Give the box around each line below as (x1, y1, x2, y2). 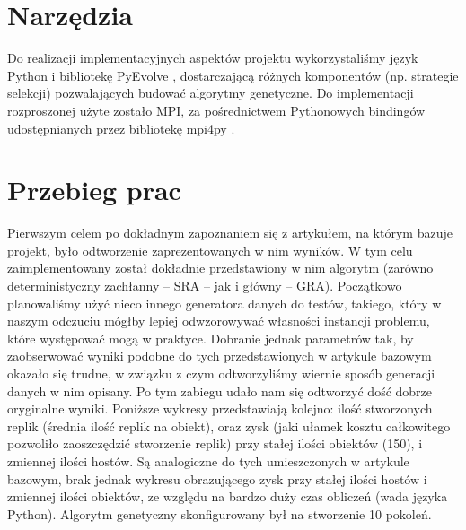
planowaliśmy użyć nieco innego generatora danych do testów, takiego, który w (7, 293, 442, 312)
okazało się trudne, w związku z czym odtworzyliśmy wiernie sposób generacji (7, 363, 435, 382)
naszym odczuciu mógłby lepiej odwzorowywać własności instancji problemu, (7, 311, 430, 330)
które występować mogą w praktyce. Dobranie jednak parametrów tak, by (7, 328, 414, 347)
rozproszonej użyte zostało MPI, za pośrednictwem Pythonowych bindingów (7, 100, 426, 119)
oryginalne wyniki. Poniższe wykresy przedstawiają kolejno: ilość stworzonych (7, 399, 433, 418)
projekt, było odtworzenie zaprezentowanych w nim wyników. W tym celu (7, 240, 413, 259)
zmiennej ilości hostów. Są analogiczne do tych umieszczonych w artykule (7, 451, 409, 470)
